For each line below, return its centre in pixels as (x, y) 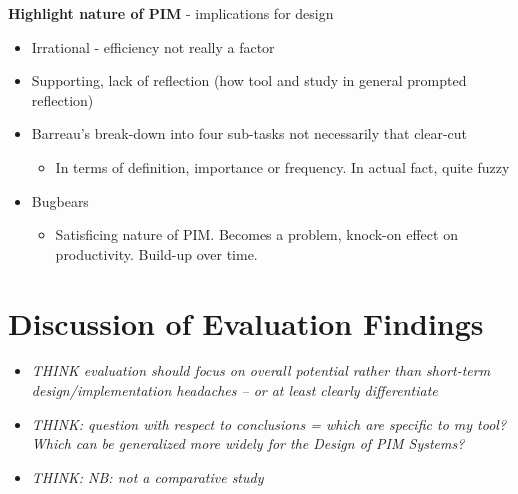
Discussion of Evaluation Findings (246, 322)
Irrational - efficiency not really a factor (153, 46)
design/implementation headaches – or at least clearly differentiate (234, 390)
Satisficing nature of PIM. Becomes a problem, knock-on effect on (256, 234)
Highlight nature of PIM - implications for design (171, 13)
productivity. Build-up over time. (156, 253)
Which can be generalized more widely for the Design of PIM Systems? (248, 443)
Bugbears (60, 200)
